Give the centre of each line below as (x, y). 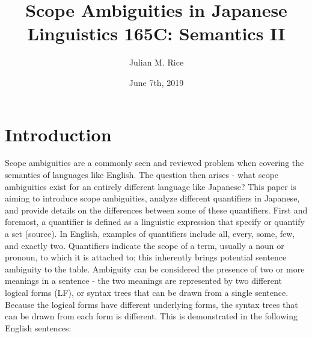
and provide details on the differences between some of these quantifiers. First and (156, 210)
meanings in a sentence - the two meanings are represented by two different (143, 281)
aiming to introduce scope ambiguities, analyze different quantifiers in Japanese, (152, 198)
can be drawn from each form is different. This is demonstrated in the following (151, 316)
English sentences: (38, 327)
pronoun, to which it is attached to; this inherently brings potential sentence (146, 257)
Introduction (58, 134)
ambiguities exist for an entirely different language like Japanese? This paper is (151, 186)
